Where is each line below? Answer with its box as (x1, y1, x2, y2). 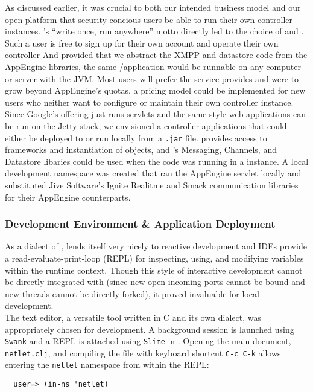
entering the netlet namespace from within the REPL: (5, 358, 209, 371)
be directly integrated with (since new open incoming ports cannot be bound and (5, 275, 305, 288)
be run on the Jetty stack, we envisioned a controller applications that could (5, 119, 287, 132)
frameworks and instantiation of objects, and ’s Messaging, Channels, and (5, 143, 277, 156)
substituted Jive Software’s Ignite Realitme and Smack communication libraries (5, 178, 299, 191)
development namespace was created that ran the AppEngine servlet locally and (5, 167, 302, 179)
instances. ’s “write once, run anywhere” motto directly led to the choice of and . (5, 25, 304, 37)
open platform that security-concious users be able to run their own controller (5, 13, 292, 25)
